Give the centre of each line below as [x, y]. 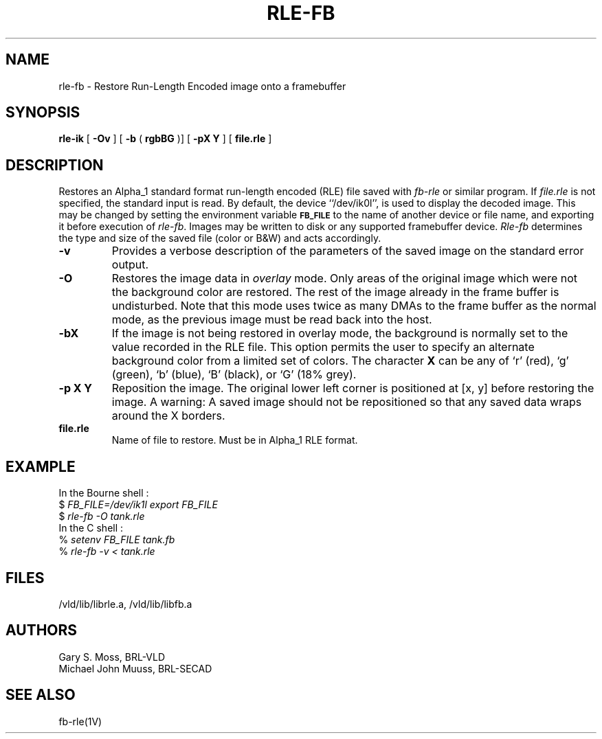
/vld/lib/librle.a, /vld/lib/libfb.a [125, 604]
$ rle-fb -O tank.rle [102, 516]
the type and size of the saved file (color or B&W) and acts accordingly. [220, 238]
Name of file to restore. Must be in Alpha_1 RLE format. [235, 440]
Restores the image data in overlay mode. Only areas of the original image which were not [345, 278]
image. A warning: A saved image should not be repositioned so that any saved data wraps [347, 402]
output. [130, 265]
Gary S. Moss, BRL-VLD [112, 657]
